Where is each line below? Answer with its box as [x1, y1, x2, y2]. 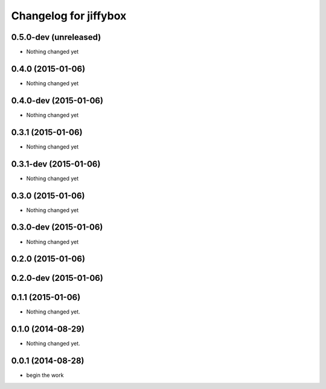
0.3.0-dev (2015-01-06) [11, 222, 103, 233]
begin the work [26, 371, 64, 379]
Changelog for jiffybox [11, 9, 127, 22]
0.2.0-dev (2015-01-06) [11, 273, 104, 283]
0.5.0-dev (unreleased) [11, 32, 101, 42]
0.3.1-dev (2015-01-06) [11, 159, 101, 169]
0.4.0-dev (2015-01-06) [11, 95, 104, 106]
